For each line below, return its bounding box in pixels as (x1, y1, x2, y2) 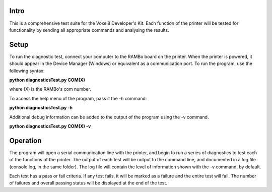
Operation (9, 136, 42, 145)
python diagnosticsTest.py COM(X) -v (9, 123, 91, 129)
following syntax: (9, 68, 45, 74)
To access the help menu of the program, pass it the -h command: (9, 95, 147, 101)
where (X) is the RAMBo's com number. (9, 86, 92, 92)
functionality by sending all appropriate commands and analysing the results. (9, 27, 169, 33)
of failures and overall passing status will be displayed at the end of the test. (9, 180, 167, 186)
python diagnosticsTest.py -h (9, 105, 73, 111)
